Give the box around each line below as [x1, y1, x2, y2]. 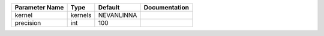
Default [98, 4, 120, 11]
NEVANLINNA [98, 11, 137, 19]
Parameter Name [14, 4, 64, 11]
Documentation [143, 4, 189, 11]
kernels [70, 11, 92, 19]
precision [14, 19, 41, 27]
